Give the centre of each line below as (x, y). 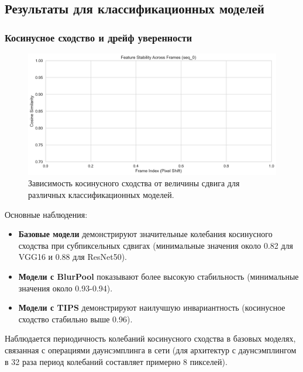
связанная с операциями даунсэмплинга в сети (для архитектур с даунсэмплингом (151, 350)
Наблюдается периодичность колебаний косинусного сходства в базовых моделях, (150, 338)
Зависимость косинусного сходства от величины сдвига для (134, 183)
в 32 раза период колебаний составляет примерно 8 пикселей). (116, 361)
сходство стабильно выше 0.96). (75, 319)
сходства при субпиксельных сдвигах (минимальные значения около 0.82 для (156, 245)
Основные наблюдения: (46, 214)
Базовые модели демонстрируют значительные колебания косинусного (145, 234)
